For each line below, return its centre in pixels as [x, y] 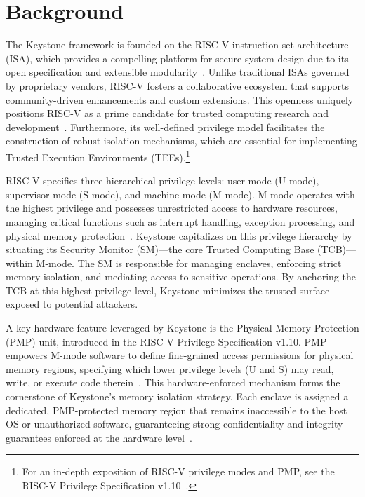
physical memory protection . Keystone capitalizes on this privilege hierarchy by [179, 235]
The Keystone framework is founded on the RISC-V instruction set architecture [177, 45]
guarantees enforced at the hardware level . [99, 437]
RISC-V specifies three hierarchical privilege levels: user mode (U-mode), [162, 181]
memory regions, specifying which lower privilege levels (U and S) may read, [170, 368]
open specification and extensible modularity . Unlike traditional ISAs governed [178, 72]
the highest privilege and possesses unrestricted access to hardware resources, [172, 208]
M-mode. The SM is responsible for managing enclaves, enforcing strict [189, 263]
